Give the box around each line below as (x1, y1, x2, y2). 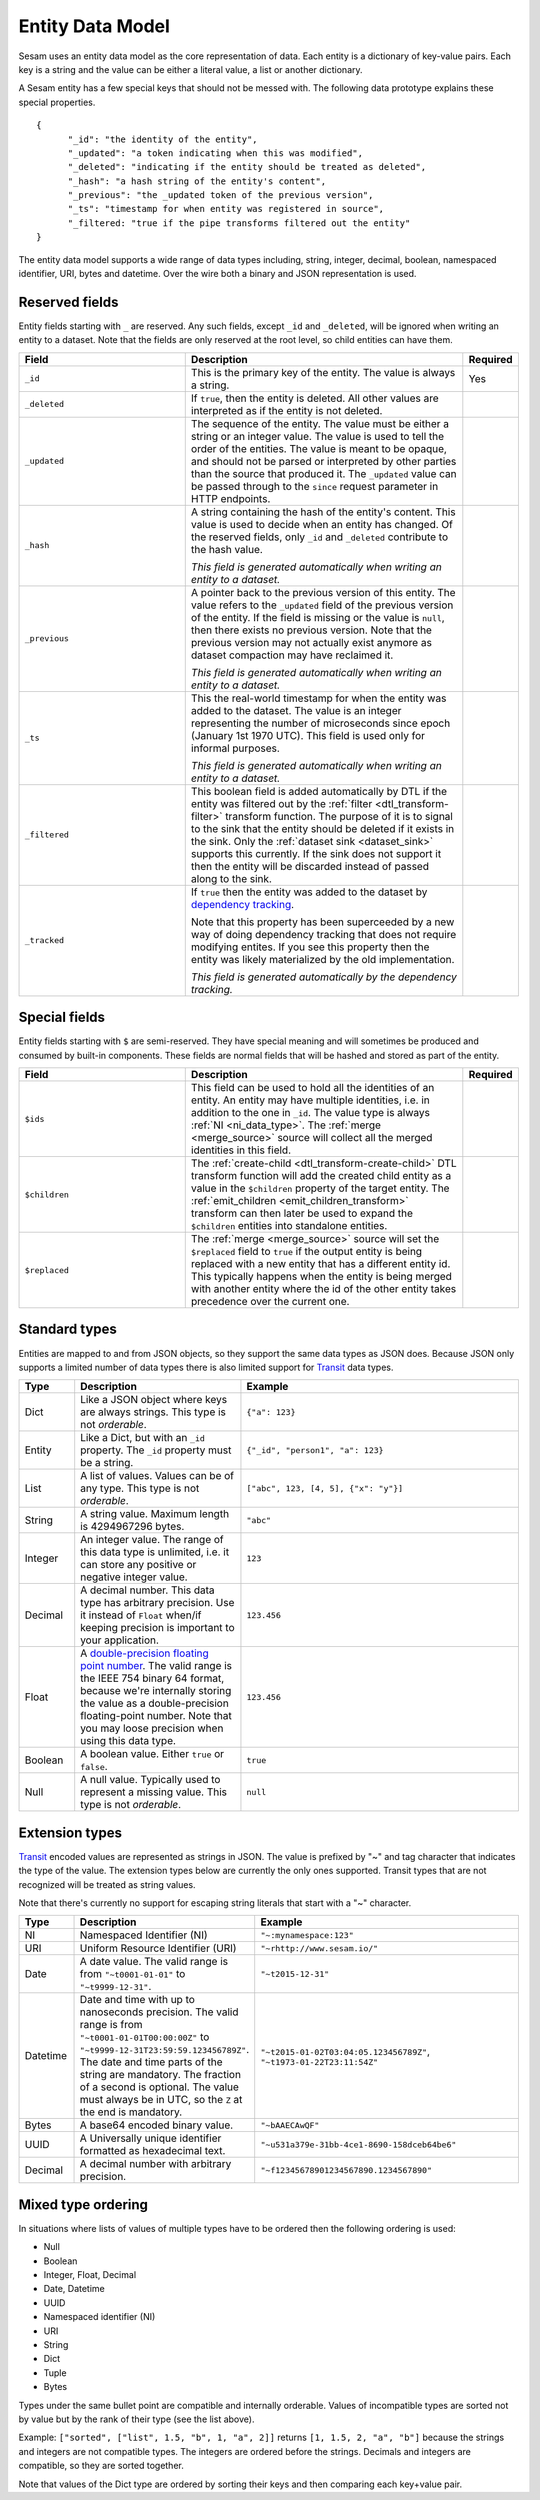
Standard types (18, 1321, 117, 1338)
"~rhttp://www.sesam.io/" (260, 1943, 379, 1954)
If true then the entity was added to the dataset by (190, 885, 428, 899)
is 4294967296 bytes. (80, 1520, 185, 1534)
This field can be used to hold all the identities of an (190, 1081, 435, 1094)
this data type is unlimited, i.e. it (80, 1545, 230, 1559)
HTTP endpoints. (190, 491, 271, 505)
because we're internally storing (80, 1684, 232, 1698)
